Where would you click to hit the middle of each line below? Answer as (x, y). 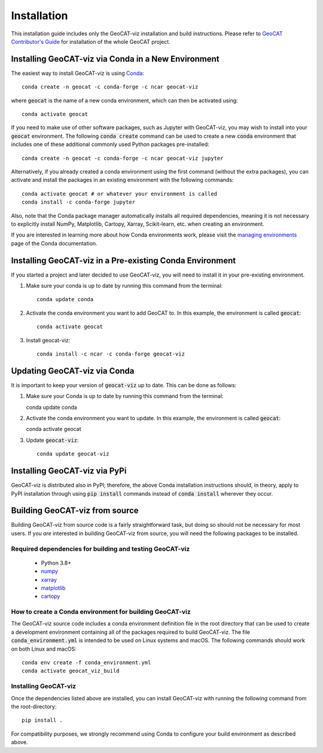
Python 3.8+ (56, 563)
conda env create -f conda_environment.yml (86, 663)
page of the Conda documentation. (54, 243)
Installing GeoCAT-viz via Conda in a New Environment (115, 59)
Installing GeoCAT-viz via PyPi (69, 471)
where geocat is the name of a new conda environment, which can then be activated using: (125, 100)
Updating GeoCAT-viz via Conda (73, 371)
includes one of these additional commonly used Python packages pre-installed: (110, 144)
